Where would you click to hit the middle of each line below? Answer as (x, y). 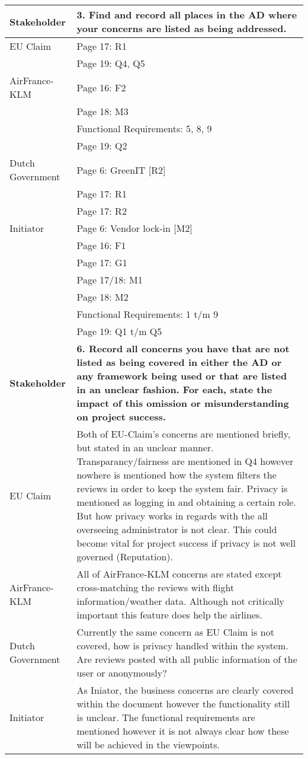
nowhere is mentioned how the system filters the (177, 475)
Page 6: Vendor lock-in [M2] (134, 228)
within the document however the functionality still (183, 704)
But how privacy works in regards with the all (172, 516)
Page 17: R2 (102, 211)
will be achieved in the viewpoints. (148, 744)
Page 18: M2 (102, 297)
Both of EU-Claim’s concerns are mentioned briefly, (184, 434)
